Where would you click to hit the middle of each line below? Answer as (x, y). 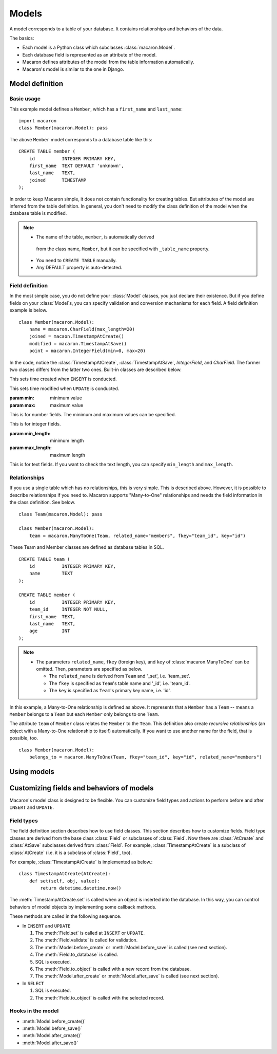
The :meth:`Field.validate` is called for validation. (86, 940)
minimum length (67, 441)
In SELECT (33, 983)
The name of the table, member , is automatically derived (95, 237)
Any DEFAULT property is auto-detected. (79, 268)
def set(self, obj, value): (64, 881)
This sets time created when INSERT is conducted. (63, 379)
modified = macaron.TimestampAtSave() (78, 344)
